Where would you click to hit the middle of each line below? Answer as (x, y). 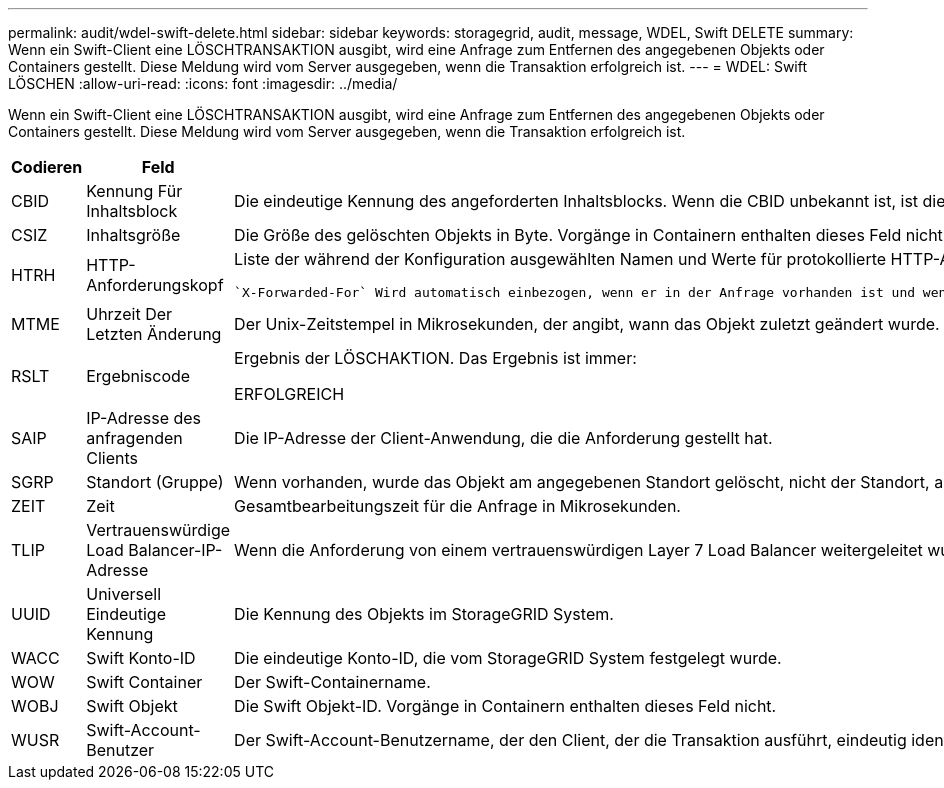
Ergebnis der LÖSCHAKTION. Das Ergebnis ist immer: (435, 358)
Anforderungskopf (155, 284)
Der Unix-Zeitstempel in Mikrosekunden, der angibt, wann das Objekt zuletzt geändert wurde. (587, 324)
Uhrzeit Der (129, 314)
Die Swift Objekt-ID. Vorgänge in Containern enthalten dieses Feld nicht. (505, 706)
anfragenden (134, 438)
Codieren (47, 167)
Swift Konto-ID (141, 658)
